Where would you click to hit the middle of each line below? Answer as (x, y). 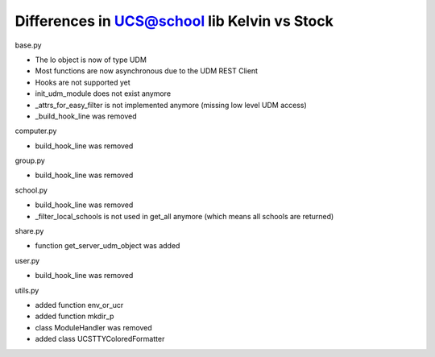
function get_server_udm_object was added (108, 246)
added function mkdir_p (75, 316)
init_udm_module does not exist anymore (103, 93)
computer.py (36, 131)
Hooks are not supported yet (83, 82)
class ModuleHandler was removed (93, 327)
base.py (28, 45)
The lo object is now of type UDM (91, 60)
